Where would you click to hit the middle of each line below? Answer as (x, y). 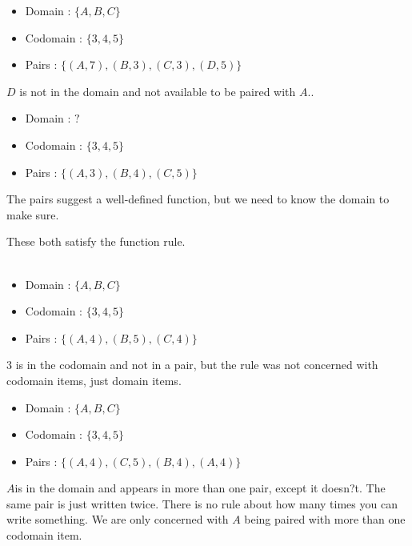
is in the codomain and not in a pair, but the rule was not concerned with (197, 365)
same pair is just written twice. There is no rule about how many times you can (202, 503)
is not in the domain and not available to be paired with (158, 91)
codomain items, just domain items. (94, 380)
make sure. (33, 214)
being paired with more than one (325, 519)
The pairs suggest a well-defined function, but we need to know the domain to (198, 199)
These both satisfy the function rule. (96, 241)
